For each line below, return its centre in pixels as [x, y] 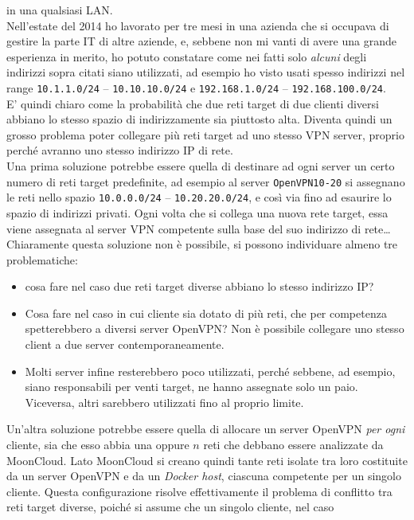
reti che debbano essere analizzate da [293, 445]
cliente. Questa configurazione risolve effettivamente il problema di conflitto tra [199, 491]
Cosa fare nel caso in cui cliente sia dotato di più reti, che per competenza [206, 313]
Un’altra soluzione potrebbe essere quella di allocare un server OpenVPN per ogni [206, 429]
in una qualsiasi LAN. [60, 10]
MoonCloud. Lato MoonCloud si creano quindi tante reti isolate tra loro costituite [207, 460]
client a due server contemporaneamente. [125, 344]
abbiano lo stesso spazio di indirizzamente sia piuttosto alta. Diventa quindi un [199, 119]
